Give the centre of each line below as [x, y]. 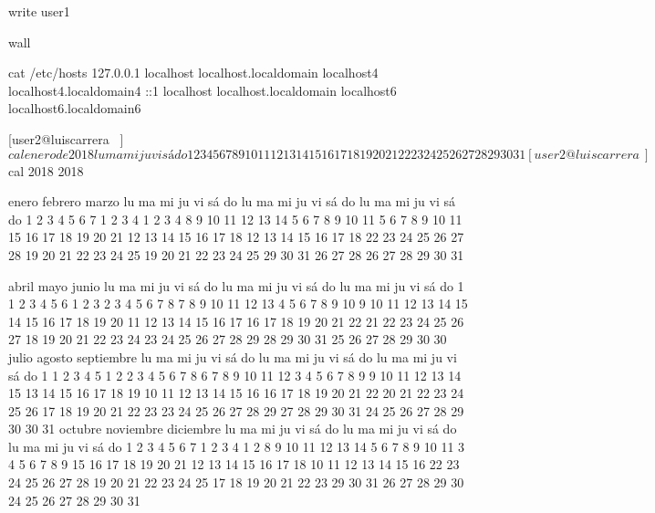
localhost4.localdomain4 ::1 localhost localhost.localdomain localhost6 [203, 90]
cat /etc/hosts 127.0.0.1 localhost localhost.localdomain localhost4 [193, 73]
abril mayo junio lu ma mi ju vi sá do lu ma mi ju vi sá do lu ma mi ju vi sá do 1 [236, 285]
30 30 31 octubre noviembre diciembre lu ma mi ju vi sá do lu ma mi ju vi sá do [233, 429]
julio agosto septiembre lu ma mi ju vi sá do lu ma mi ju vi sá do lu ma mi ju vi [233, 356]
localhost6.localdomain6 [75, 108]
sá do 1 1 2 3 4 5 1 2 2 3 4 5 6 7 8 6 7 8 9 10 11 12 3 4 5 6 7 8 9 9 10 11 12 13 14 [235, 375]
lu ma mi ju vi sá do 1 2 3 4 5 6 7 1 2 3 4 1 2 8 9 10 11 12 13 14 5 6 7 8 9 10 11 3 [237, 446]
